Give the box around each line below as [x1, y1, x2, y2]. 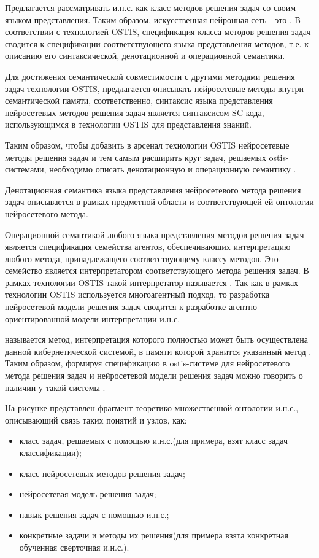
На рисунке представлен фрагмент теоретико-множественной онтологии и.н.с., [5, 401, 299, 414]
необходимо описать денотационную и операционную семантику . [49, 163, 296, 176]
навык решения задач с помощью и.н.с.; [19, 508, 169, 521]
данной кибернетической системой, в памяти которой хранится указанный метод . [5, 344, 312, 357]
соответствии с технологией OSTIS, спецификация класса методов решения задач [5, 25, 311, 38]
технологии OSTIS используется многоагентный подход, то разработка [5, 288, 270, 301]
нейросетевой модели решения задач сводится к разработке [5, 300, 226, 313]
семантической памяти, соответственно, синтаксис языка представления [5, 94, 273, 107]
